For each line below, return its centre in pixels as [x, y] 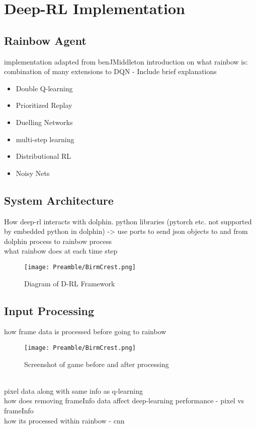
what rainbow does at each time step [61, 251]
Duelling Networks [44, 122]
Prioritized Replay [44, 105]
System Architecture [59, 200]
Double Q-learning [44, 88]
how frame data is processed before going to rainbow [85, 331]
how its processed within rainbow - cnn [64, 420]
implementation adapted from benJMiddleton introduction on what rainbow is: [126, 61]
